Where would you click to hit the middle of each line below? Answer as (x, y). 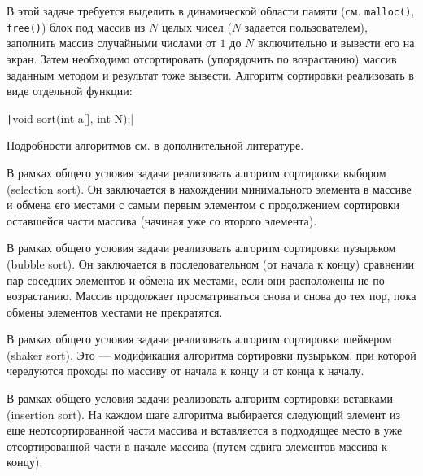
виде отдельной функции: (70, 91)
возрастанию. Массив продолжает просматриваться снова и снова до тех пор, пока (211, 296)
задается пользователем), (306, 26)
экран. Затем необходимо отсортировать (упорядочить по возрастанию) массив (202, 58)
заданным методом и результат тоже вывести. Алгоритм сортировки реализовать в (210, 74)
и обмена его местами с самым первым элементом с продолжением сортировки (203, 205)
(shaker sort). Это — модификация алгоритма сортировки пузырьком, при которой (211, 354)
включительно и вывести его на (336, 43)
